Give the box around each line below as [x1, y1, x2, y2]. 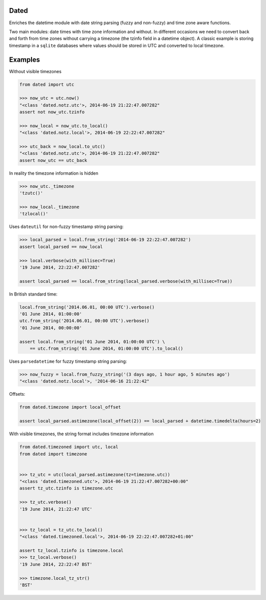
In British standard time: [9, 291, 58, 297]
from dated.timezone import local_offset [19, 405, 121, 410]
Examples [9, 55, 40, 64]
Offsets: [9, 391, 26, 397]
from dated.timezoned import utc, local [19, 444, 118, 450]
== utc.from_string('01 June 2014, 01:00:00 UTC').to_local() [30, 346, 183, 351]
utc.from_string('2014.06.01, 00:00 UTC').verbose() [19, 318, 150, 324]
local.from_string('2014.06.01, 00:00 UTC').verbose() [19, 304, 155, 310]
